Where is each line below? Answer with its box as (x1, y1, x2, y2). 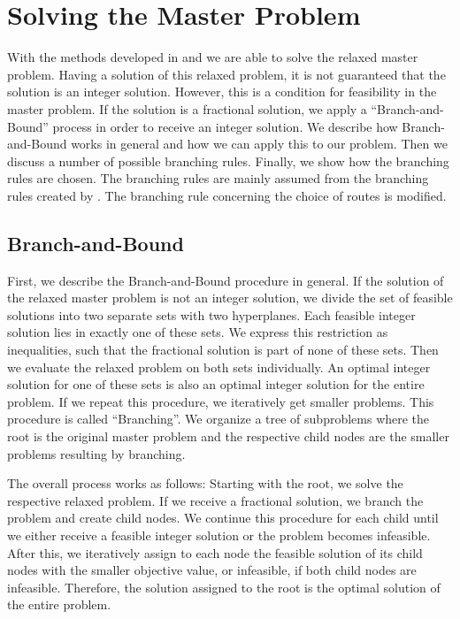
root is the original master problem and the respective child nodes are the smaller (7, 427, 449, 446)
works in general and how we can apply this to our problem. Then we (71, 134, 448, 153)
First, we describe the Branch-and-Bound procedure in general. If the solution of (7, 271, 444, 289)
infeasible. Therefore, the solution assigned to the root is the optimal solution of (7, 577, 441, 596)
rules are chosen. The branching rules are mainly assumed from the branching (7, 169, 429, 187)
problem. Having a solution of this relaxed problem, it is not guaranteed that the (7, 65, 446, 83)
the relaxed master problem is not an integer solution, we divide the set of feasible (7, 288, 453, 307)
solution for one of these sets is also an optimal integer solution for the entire (7, 375, 425, 394)
